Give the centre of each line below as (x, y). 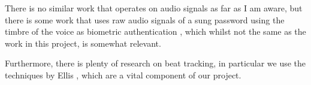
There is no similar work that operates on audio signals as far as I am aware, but (154, 8)
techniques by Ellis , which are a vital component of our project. (123, 75)
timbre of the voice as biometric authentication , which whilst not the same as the (155, 31)
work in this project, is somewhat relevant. (83, 43)
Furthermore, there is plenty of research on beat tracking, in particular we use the (155, 63)
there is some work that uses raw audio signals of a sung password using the (145, 19)
